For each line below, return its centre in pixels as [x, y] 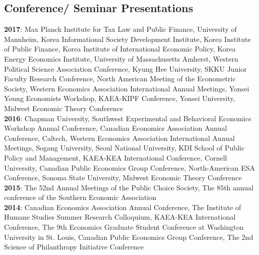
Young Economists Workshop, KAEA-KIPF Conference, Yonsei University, [120, 98]
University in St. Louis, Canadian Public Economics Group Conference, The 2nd [129, 237]
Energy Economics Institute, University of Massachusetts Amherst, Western [121, 58]
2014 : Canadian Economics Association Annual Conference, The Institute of [123, 207]
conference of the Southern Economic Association [80, 197]
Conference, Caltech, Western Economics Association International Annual [119, 138]
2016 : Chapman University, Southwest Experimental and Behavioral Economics [128, 118]
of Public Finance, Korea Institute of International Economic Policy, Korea [120, 49]
